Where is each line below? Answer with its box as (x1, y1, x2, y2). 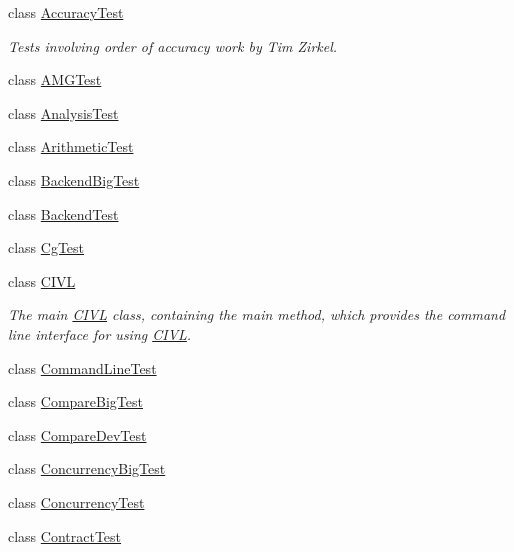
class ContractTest (8, 525, 122, 546)
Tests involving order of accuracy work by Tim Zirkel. (8, 35, 338, 56)
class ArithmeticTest (8, 136, 134, 157)
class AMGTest (8, 69, 102, 90)
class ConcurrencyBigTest (8, 458, 166, 479)
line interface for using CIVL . (8, 323, 192, 344)
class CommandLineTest (8, 357, 157, 378)
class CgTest (8, 237, 85, 258)
